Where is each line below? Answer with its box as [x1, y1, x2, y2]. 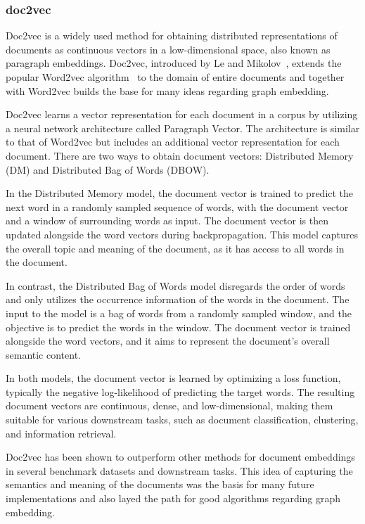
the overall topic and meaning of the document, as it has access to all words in [6, 241, 345, 255]
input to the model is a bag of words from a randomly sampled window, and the [6, 305, 352, 320]
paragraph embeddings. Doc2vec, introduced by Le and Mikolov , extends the [6, 56, 342, 70]
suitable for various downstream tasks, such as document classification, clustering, [6, 412, 359, 427]
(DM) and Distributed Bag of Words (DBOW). [6, 162, 210, 177]
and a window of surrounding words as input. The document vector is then [6, 213, 328, 228]
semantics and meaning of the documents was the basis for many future [6, 477, 314, 492]
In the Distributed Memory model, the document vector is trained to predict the [6, 186, 354, 200]
